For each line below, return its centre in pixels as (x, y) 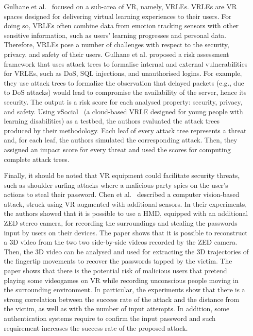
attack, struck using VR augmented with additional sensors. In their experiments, (126, 203)
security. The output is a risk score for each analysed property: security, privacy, (123, 101)
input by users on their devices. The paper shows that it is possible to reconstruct (126, 232)
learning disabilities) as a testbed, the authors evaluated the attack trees (112, 121)
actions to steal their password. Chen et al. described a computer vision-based (122, 194)
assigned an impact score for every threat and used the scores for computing (117, 149)
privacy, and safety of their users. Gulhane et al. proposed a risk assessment (117, 54)
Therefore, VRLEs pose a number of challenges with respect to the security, (117, 44)
